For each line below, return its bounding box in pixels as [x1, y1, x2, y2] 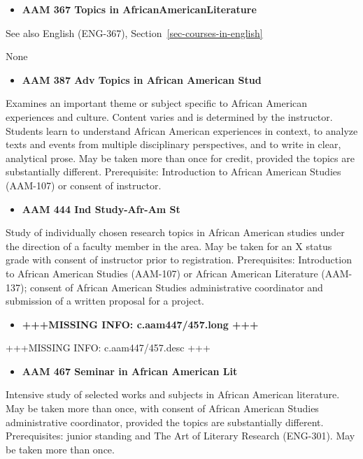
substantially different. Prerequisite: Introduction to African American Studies [6, 164, 341, 179]
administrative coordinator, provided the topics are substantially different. [6, 414, 324, 429]
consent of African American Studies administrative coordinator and [29, 279, 323, 294]
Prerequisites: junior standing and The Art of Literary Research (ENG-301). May [6, 428, 355, 443]
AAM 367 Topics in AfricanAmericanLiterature [22, 2, 257, 16]
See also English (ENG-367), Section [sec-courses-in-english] [6, 25, 263, 40]
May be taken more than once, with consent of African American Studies [6, 401, 319, 416]
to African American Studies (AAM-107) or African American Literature [6, 265, 318, 280]
